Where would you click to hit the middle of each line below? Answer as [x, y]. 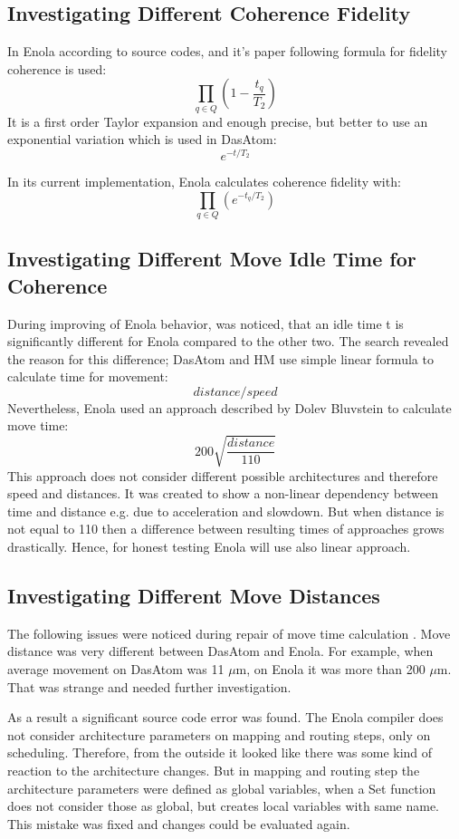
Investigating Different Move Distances [194, 595]
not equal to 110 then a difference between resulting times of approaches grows [226, 529]
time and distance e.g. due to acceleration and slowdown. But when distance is [226, 511]
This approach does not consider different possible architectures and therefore [223, 475]
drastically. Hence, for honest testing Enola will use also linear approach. [209, 546]
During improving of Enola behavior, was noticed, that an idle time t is [206, 323]
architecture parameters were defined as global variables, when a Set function [222, 788]
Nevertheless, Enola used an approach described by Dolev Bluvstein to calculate [229, 407]
